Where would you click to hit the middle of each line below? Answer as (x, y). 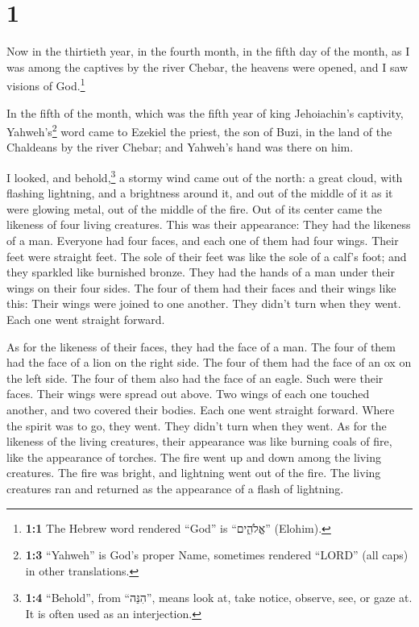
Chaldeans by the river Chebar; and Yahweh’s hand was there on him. (180, 147)
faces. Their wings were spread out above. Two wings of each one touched (188, 394)
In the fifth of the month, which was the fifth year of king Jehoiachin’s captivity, (205, 112)
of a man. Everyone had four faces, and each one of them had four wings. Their (203, 241)
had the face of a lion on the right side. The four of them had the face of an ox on (209, 362)
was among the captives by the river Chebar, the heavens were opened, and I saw (207, 66)
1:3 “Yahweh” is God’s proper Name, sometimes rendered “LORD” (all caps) (217, 555)
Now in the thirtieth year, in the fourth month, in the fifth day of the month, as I (208, 51)
